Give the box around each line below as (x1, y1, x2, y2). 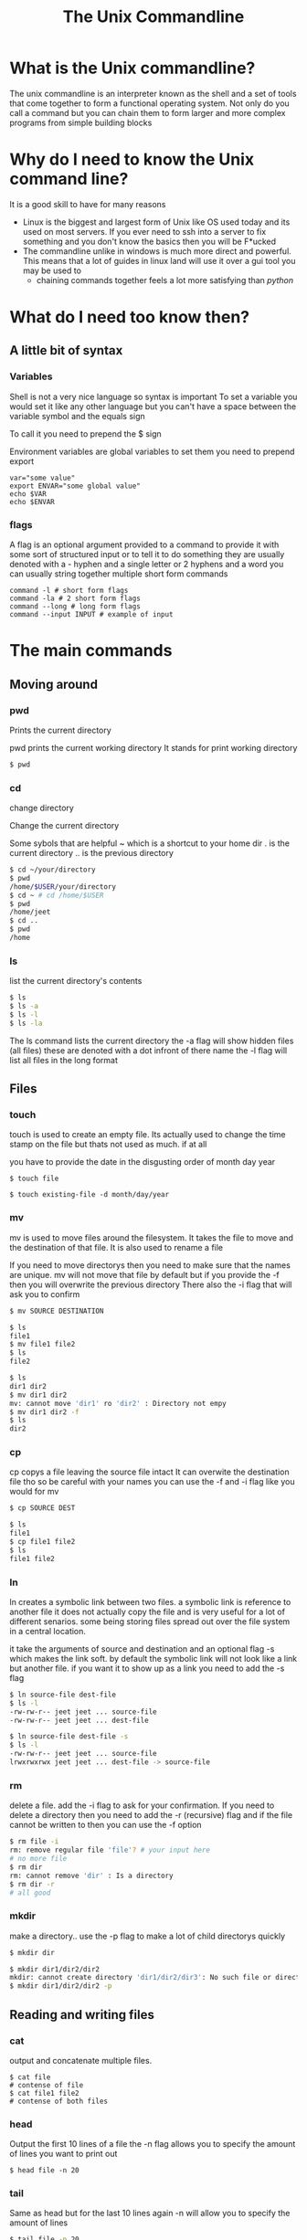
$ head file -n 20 (9, 2166, 79, 2175)
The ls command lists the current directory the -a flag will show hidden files (9, 1035, 294, 1046)
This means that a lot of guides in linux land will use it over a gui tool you (22, 255, 296, 266)
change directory (9, 802, 75, 814)
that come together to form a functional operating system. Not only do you (9, 98, 290, 109)
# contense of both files (9, 2097, 108, 2106)
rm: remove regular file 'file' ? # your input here (9, 1845, 210, 1855)
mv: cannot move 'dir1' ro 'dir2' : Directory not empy (9, 1399, 227, 1408)
